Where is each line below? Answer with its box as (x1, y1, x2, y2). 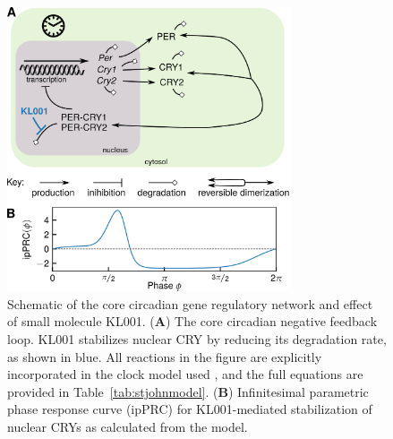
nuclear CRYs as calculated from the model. (7, 417, 248, 435)
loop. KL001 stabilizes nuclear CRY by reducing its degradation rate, (7, 329, 387, 348)
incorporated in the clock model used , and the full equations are (7, 365, 363, 383)
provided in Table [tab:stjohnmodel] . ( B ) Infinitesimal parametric (7, 382, 369, 400)
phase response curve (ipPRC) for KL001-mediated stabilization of (7, 400, 372, 418)
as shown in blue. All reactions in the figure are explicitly (7, 347, 322, 366)
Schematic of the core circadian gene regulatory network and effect (7, 294, 373, 313)
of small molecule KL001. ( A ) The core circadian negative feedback (7, 312, 378, 331)
